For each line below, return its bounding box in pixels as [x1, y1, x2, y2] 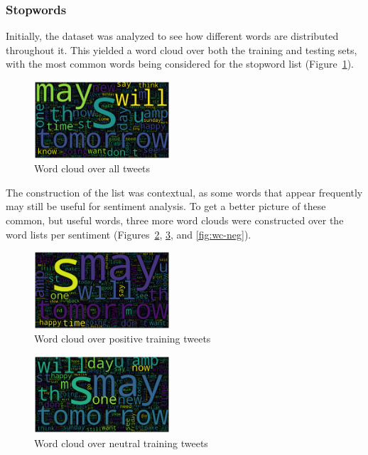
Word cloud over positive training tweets [34, 331, 211, 346]
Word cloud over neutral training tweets [34, 436, 208, 451]
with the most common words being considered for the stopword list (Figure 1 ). [6, 56, 354, 71]
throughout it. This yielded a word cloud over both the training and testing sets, [6, 42, 357, 57]
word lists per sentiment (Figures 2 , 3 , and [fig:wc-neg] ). [6, 226, 251, 241]
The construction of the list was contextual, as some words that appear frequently [6, 184, 363, 199]
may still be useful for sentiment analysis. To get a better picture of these [6, 199, 326, 214]
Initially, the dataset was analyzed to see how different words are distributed [6, 28, 339, 43]
